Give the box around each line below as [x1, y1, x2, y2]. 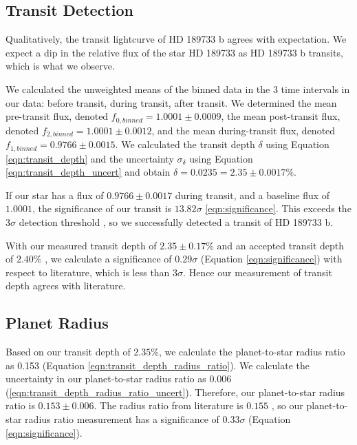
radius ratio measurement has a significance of [25, 412, 219, 426]
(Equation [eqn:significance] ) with [200, 251, 343, 266]
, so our [271, 398, 303, 413]
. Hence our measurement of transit [183, 265, 332, 279]
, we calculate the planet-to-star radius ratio [158, 344, 345, 359]
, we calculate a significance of [45, 251, 172, 266]
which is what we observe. [6, 59, 115, 73]
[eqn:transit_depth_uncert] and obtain [6, 165, 171, 179]
